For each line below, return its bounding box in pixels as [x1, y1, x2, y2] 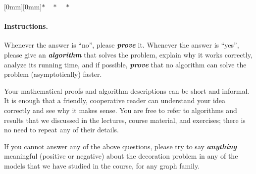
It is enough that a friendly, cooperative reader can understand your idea [4, 95, 225, 106]
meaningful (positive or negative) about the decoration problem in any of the [4, 151, 238, 161]
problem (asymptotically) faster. [4, 69, 102, 79]
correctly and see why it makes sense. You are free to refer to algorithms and [4, 105, 237, 115]
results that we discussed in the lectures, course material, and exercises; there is [4, 115, 246, 125]
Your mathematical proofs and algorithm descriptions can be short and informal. [4, 85, 250, 96]
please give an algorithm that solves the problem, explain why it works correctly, [4, 49, 253, 59]
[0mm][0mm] [4, 1, 42, 11]
